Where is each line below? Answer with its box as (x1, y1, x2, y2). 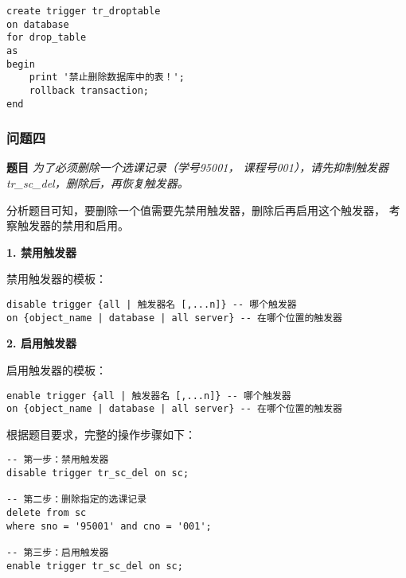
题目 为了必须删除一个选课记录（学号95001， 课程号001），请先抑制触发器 (6, 159, 388, 176)
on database (6, 18, 69, 30)
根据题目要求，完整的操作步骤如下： (6, 425, 196, 442)
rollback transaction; (29, 84, 149, 96)
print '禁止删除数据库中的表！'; (29, 72, 185, 83)
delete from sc (6, 507, 87, 519)
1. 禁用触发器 (6, 243, 76, 260)
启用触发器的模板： (6, 361, 107, 378)
